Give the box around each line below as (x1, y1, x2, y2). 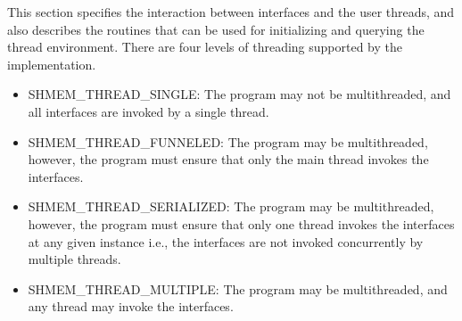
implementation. (7, 54, 96, 73)
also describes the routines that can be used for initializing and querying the (7, 20, 425, 38)
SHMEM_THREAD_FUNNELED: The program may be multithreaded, (28, 132, 428, 151)
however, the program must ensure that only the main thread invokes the (28, 150, 429, 169)
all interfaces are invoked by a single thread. (28, 102, 269, 120)
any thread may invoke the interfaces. (28, 297, 234, 316)
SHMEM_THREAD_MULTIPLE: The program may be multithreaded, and (28, 279, 448, 298)
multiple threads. (28, 250, 121, 268)
